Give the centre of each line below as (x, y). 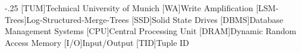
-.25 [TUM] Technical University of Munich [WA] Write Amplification (129, 8)
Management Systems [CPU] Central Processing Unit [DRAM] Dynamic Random (151, 31)
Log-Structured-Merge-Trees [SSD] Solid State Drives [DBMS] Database (155, 19)
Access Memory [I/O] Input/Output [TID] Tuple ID (97, 42)
